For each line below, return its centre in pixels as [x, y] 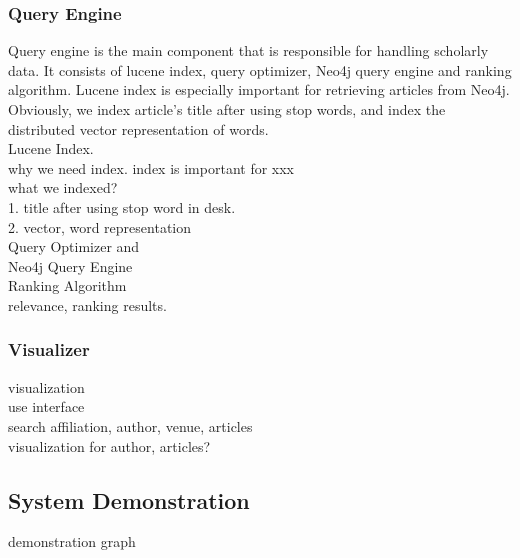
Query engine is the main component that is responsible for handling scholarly [248, 50]
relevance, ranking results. [87, 304]
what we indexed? [63, 187]
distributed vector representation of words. [138, 128]
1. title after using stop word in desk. [122, 206]
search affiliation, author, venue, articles [130, 425]
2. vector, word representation [100, 226]
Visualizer [49, 349]
